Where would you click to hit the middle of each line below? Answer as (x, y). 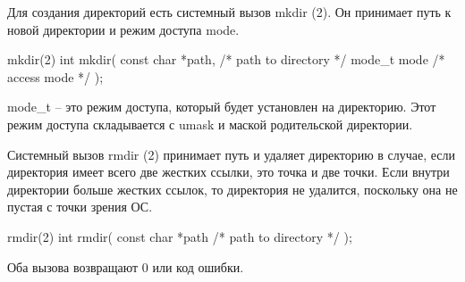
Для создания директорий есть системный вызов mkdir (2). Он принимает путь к (229, 12)
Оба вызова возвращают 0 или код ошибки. (126, 266)
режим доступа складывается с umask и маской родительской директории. (210, 124)
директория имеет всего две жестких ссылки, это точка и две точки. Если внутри (228, 172)
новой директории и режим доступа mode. (123, 29)
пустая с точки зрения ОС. (80, 207)
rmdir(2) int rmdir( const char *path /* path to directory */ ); (180, 236)
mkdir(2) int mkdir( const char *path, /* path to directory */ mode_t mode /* (226, 59)
